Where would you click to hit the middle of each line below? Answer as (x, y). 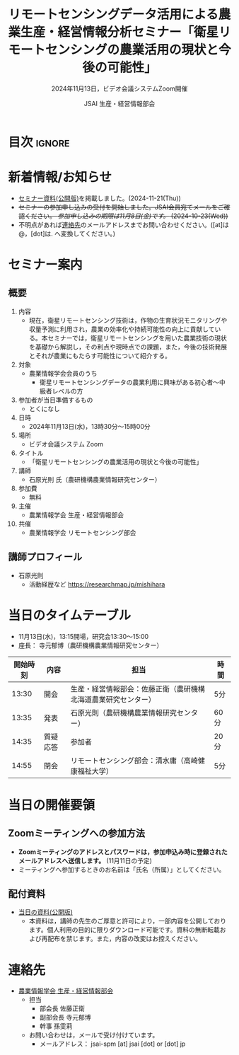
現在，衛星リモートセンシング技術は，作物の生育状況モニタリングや (128, 320)
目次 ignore (39, 142)
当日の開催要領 (52, 805)
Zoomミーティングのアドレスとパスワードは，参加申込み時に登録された (123, 852)
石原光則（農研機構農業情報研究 (124, 713)
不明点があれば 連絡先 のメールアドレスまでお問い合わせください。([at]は (123, 224)
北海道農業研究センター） (113, 699)
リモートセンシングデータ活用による (113, 15)
